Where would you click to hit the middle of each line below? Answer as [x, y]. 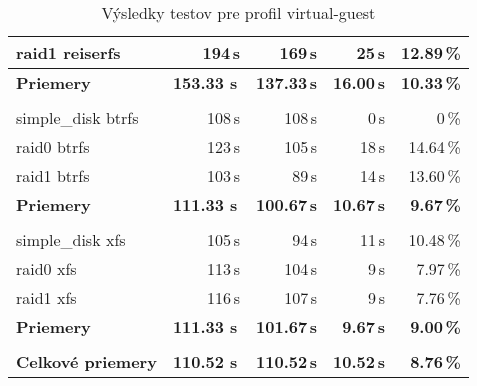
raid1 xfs [46, 297]
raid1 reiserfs [68, 52]
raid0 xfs [46, 268]
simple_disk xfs [71, 239]
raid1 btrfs [53, 175]
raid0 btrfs [53, 146]
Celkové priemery [86, 361]
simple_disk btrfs [77, 117]
